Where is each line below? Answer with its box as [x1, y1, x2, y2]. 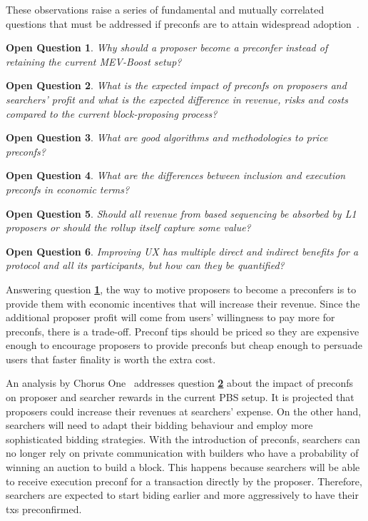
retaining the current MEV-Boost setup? [6, 54, 182, 69]
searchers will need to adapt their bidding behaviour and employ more [6, 418, 313, 433]
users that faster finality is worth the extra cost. [6, 351, 216, 366]
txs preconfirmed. [6, 501, 82, 516]
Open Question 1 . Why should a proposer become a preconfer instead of [6, 40, 328, 55]
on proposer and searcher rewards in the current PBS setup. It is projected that [6, 390, 354, 405]
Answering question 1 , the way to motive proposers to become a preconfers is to [6, 281, 357, 296]
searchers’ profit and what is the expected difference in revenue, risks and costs [6, 91, 348, 106]
